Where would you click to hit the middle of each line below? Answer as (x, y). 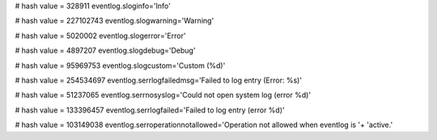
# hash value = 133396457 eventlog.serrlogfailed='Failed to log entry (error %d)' (150, 110)
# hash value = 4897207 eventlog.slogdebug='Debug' (105, 51)
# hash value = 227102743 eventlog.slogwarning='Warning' (115, 21)
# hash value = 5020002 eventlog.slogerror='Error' (100, 36)
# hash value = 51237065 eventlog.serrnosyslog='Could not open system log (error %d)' (163, 95)
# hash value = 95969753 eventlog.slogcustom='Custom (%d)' (120, 66)
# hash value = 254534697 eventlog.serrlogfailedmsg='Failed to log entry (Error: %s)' (159, 80)
